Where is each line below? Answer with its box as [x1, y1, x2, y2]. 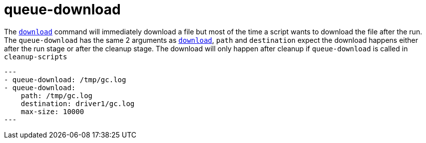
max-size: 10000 [20, 107, 84, 116]
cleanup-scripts [4, 52, 67, 61]
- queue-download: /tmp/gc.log [4, 75, 126, 84]
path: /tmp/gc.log [20, 91, 93, 100]
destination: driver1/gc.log [20, 99, 135, 108]
